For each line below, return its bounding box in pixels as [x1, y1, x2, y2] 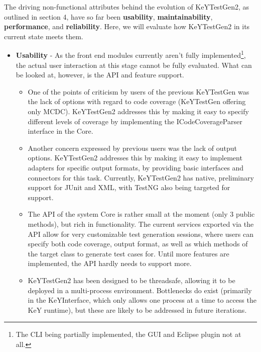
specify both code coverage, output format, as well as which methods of [28, 238, 248, 249]
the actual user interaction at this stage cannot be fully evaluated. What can [16, 59, 252, 70]
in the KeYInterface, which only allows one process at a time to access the [28, 295, 256, 305]
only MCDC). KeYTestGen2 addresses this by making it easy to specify [28, 106, 249, 116]
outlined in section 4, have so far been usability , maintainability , [4, 11, 213, 22]
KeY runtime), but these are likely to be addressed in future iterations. [28, 304, 247, 315]
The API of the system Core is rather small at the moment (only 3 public [28, 209, 255, 219]
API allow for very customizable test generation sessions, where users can [28, 228, 253, 239]
